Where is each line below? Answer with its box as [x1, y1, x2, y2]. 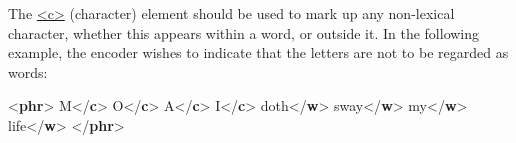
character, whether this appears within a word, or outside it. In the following [8, 22, 480, 43]
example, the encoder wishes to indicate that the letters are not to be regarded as [8, 42, 509, 63]
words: [8, 61, 48, 82]
